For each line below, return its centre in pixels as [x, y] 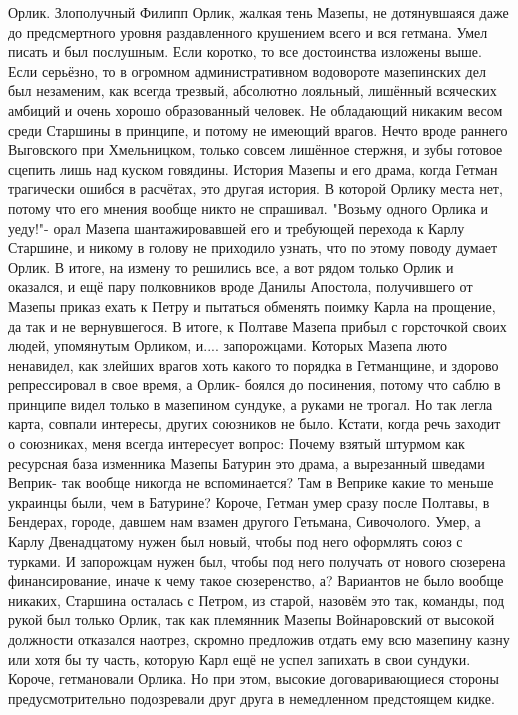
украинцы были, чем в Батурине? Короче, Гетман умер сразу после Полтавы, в [249, 501]
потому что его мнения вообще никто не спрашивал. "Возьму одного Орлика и [248, 207]
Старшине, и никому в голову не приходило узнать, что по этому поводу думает [253, 247]
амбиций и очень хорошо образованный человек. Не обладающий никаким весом [255, 109]
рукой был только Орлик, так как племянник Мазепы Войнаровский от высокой [251, 619]
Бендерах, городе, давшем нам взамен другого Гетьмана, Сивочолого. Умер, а [244, 521]
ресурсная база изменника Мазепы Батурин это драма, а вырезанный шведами [246, 462]
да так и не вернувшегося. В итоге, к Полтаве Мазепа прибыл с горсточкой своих [257, 325]
